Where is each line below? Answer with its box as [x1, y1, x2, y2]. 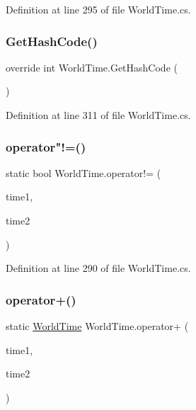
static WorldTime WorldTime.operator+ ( [6, 319, 189, 333]
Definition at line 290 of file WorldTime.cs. [6, 261, 191, 275]
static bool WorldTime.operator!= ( [6, 165, 161, 180]
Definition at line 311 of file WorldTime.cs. [6, 108, 191, 122]
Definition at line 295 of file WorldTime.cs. [6, 2, 191, 16]
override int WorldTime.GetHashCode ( [6, 59, 178, 74]
